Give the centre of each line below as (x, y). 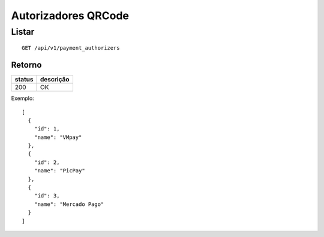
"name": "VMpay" (58, 137)
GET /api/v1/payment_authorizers (71, 48)
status (24, 80)
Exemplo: (22, 98)
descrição (55, 80)
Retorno (26, 65)
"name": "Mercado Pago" (69, 204)
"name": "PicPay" (59, 171)
